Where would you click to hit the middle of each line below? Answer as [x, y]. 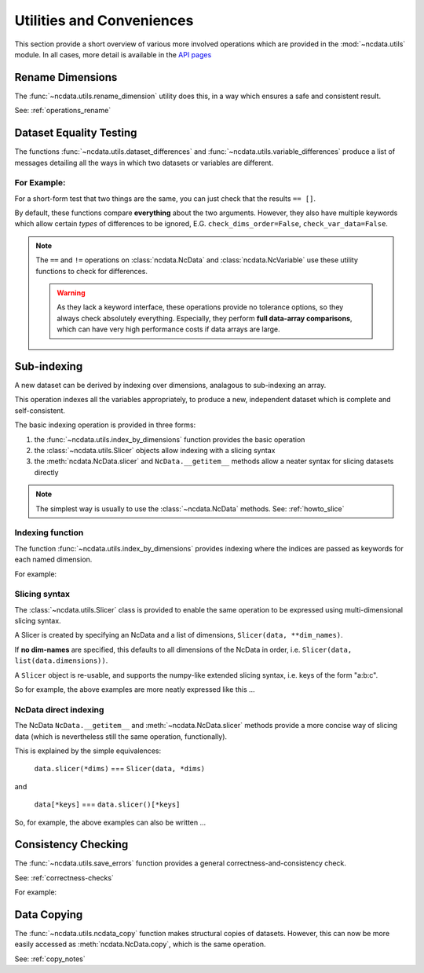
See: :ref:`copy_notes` [50, 959]
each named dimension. [53, 560]
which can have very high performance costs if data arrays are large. [168, 329]
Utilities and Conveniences [104, 20]
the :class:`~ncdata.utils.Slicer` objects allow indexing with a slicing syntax [155, 451]
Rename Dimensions [66, 77]
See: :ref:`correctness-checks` [64, 878]
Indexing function [49, 532]
